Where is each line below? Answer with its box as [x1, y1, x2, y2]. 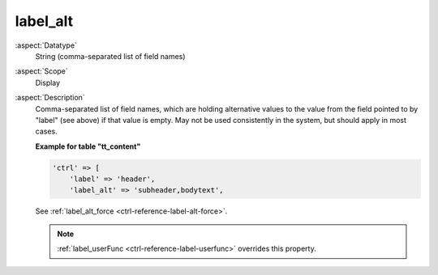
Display [35, 78, 61, 87]
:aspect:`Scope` [15, 66, 68, 76]
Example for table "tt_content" [35, 142, 141, 151]
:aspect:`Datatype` [15, 40, 77, 50]
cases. [35, 126, 58, 137]
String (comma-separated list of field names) [35, 51, 186, 61]
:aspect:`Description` [15, 93, 85, 103]
